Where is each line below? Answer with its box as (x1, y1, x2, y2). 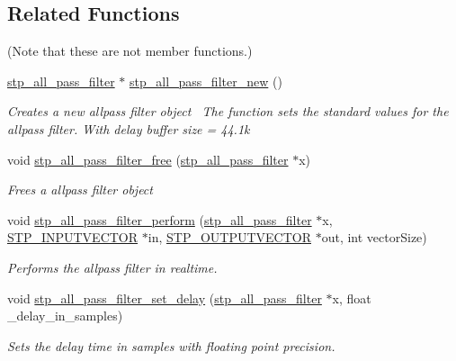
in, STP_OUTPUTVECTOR (148, 228, 311, 247)
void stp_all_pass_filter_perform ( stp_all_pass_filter (7, 210, 312, 229)
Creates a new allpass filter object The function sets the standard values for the (7, 102, 449, 121)
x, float (332, 288, 371, 307)
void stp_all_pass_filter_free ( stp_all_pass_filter (7, 149, 289, 168)
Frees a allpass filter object (7, 180, 153, 199)
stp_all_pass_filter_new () (130, 71, 282, 90)
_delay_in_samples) (7, 306, 123, 325)
